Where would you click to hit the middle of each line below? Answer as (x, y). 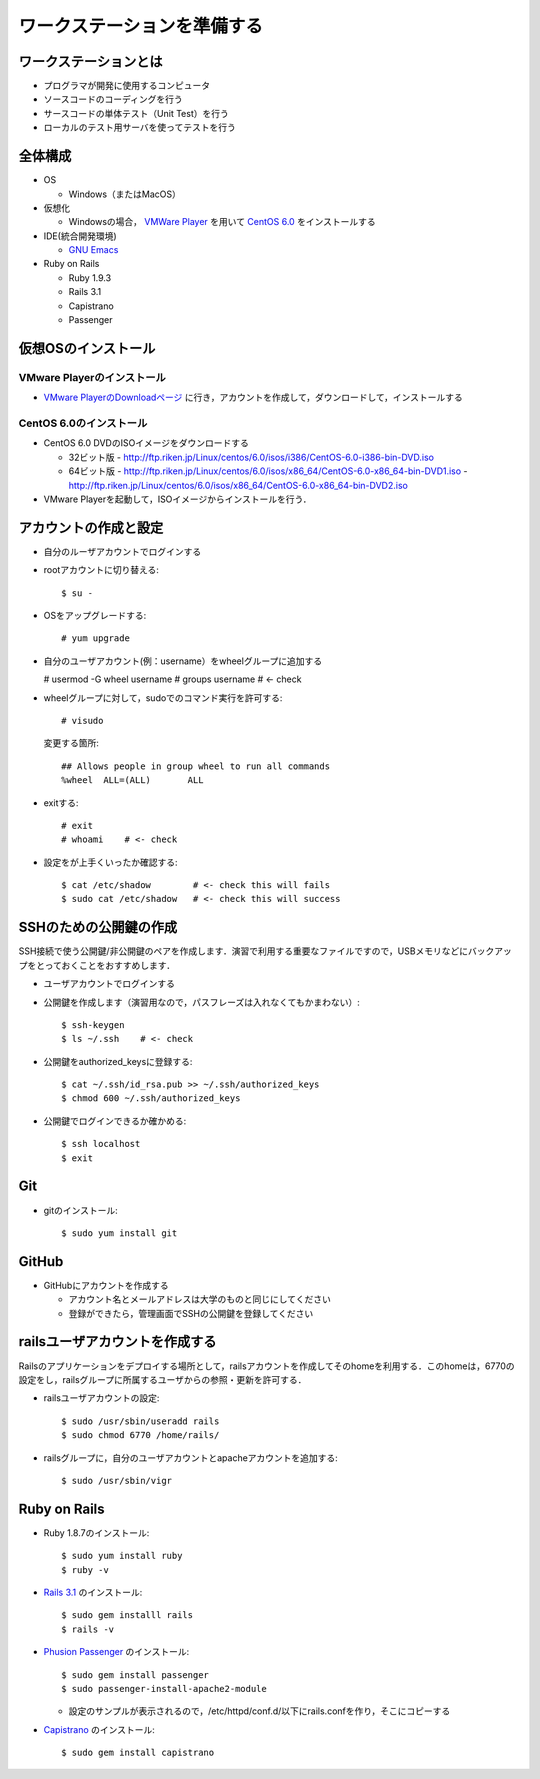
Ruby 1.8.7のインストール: (96, 1532)
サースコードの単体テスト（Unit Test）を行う (136, 113)
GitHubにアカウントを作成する (106, 1285)
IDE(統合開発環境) (80, 236)
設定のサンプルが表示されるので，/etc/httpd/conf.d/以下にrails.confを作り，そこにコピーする (259, 1711)
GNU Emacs (93, 250)
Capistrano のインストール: (99, 1729)
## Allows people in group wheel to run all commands (195, 766)
